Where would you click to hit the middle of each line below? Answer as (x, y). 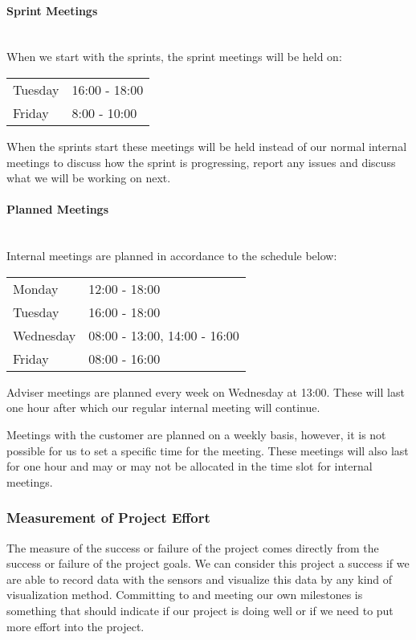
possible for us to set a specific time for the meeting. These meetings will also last (208, 450)
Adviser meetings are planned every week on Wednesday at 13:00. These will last (206, 391)
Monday (36, 288)
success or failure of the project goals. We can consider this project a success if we (208, 563)
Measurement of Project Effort (108, 518)
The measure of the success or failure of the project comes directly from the (193, 547)
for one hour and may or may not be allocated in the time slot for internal (190, 466)
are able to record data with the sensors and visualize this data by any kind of (200, 579)
